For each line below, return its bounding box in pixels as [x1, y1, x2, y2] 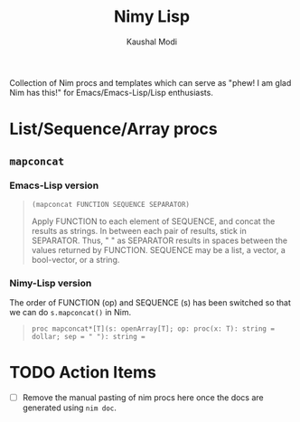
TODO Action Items [9, 362, 156, 383]
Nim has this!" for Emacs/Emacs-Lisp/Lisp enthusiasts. [9, 87, 214, 98]
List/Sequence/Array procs [9, 119, 219, 139]
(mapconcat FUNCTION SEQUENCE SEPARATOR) [31, 200, 190, 209]
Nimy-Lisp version [9, 277, 92, 289]
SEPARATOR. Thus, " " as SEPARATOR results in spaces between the [31, 235, 287, 246]
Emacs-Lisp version [9, 179, 99, 192]
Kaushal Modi [126, 36, 178, 47]
